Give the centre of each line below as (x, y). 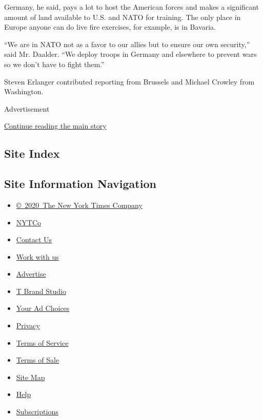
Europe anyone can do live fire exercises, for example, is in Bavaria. (110, 27)
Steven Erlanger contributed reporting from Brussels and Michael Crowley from (129, 81)
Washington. (24, 91)
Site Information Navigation (80, 184)
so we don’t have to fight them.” (54, 64)
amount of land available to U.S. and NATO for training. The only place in (123, 17)
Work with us (37, 256)
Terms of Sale (38, 360)
